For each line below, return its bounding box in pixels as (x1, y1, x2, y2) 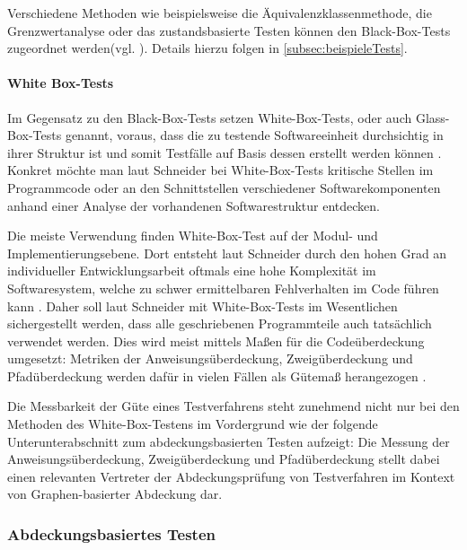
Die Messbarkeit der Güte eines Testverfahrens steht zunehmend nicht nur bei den (7, 397, 460, 415)
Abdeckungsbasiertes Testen (7, 522, 216, 545)
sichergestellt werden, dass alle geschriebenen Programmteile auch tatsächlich (7, 314, 432, 333)
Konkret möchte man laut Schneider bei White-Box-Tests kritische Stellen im (7, 161, 434, 179)
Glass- (415, 108, 450, 127)
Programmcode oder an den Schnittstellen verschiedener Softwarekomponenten (7, 178, 441, 196)
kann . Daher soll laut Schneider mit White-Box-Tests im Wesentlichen (7, 296, 398, 315)
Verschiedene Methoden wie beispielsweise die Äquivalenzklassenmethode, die (7, 4, 432, 22)
